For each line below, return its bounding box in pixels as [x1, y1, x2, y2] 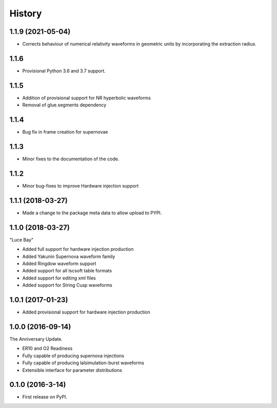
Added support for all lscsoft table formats [22, 268, 112, 274]
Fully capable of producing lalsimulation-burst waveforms [22, 360, 145, 366]
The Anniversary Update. [9, 336, 63, 342]
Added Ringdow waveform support [22, 260, 96, 267]
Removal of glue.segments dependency [22, 102, 107, 108]
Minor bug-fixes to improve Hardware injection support [22, 182, 139, 189]
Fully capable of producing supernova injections [22, 353, 125, 359]
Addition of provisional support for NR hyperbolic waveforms [22, 95, 151, 101]
